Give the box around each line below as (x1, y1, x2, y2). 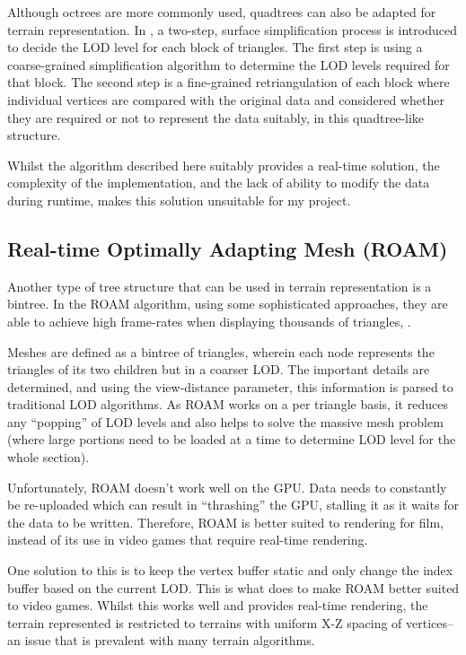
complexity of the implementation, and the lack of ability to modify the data (7, 173, 430, 192)
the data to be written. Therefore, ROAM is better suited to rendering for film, (7, 512, 444, 531)
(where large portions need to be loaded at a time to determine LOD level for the (7, 430, 456, 449)
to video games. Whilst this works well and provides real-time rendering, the (7, 596, 428, 615)
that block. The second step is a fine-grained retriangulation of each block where (7, 73, 450, 92)
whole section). (7, 448, 90, 467)
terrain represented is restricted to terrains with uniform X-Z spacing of (7, 613, 402, 632)
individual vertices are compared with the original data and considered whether (7, 90, 444, 109)
